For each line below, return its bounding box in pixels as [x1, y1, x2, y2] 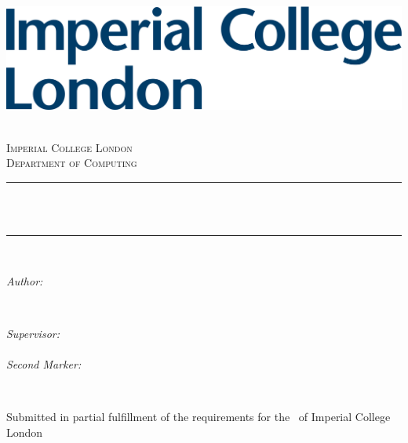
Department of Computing [6, 154, 137, 171]
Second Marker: [6, 355, 82, 372]
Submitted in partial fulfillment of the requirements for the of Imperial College [6, 409, 391, 425]
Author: [6, 272, 43, 289]
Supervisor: [6, 325, 60, 341]
